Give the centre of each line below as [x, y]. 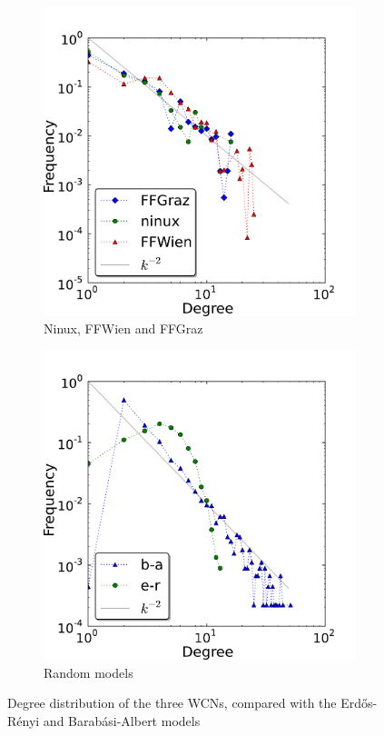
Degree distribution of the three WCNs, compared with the [172, 703]
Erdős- [359, 703]
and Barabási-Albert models [122, 720]
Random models [89, 672]
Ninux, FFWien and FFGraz [123, 328]
